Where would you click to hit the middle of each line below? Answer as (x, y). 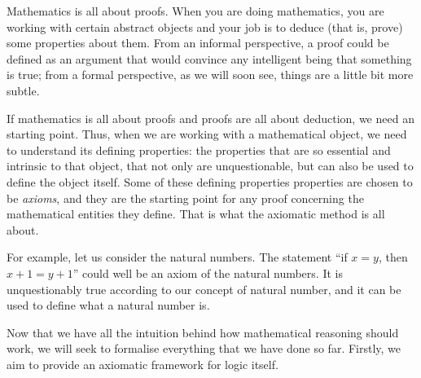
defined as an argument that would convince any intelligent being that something (209, 58)
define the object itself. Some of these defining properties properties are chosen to (210, 181)
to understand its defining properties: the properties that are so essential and (199, 149)
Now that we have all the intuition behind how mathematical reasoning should (203, 332)
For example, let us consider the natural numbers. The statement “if (177, 257)
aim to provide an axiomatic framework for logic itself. (143, 364)
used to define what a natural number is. (108, 305)
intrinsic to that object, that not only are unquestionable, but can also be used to (210, 166)
